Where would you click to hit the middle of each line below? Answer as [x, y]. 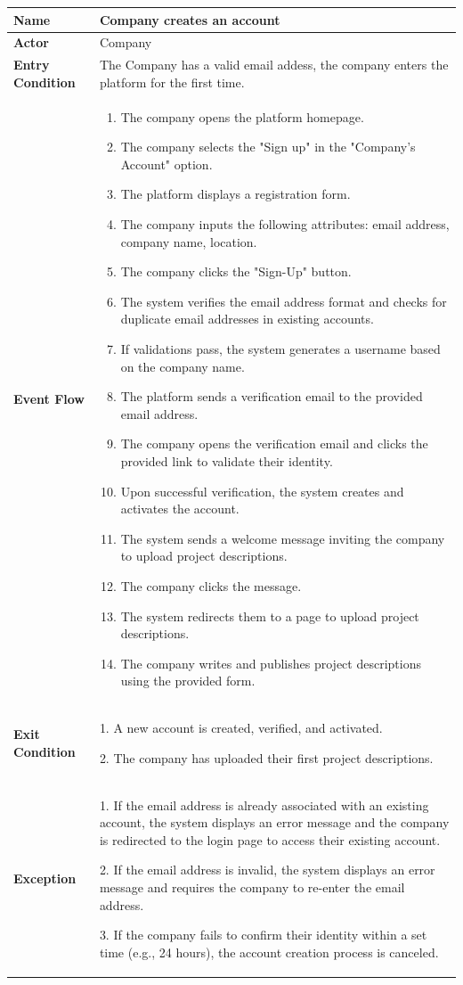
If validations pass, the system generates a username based [280, 348]
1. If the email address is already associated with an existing [264, 804]
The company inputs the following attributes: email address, [285, 224]
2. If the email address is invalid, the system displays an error [267, 870]
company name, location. [189, 241]
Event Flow [49, 398]
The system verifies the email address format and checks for [284, 301]
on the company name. [183, 366]
